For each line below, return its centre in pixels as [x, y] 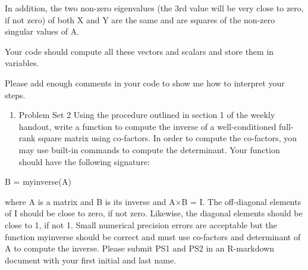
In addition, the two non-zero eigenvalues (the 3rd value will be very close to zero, [154, 8]
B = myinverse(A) [38, 181]
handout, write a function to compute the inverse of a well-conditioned [147, 126]
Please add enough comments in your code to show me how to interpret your [145, 83]
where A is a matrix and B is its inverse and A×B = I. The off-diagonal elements [153, 201]
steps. [15, 94]
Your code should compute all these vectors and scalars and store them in [139, 51]
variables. [22, 63]
